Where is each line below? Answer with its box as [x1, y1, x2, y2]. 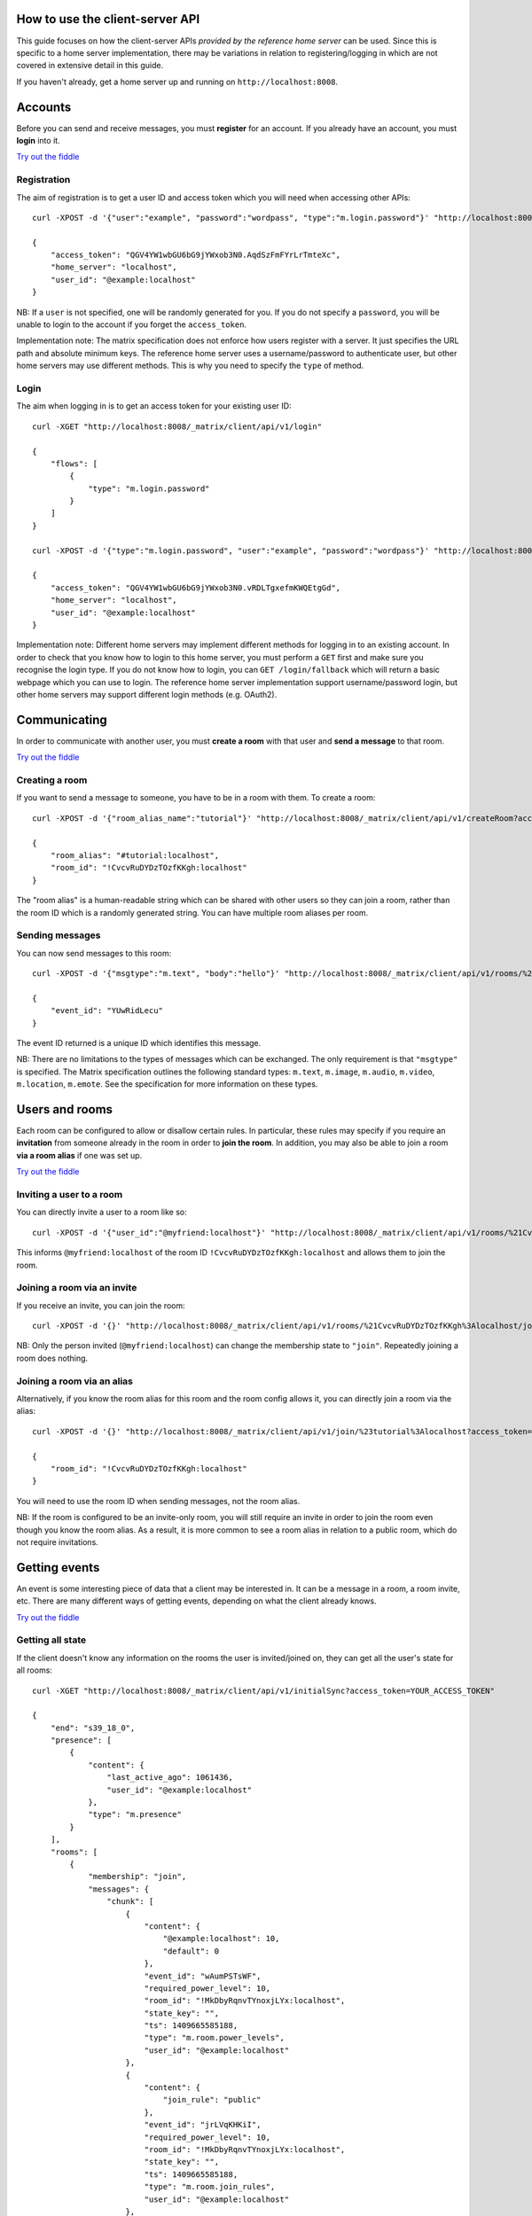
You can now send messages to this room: [16, 948, 172, 958]
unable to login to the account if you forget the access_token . [16, 319, 247, 330]
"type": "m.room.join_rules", [144, 2181, 276, 2192]
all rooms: [16, 1665, 53, 1675]
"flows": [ [50, 458, 98, 469]
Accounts [16, 99, 72, 114]
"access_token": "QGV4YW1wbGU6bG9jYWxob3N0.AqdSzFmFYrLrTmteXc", [50, 250, 341, 261]
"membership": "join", [88, 1871, 187, 1882]
